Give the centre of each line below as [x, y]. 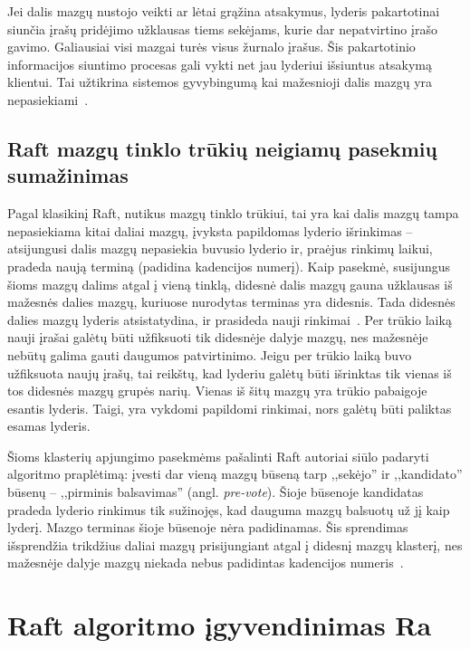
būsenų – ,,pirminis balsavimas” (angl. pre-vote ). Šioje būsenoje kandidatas [216, 492]
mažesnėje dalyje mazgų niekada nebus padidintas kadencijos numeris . [206, 563]
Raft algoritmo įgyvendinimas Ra [220, 625]
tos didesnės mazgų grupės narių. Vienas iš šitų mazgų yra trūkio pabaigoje [217, 391]
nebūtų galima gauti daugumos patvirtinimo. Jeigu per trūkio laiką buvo [210, 354]
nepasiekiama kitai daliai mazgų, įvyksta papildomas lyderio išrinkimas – [210, 230]
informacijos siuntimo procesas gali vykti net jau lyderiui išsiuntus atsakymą [220, 64]
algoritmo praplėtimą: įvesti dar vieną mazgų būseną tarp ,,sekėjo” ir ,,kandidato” [235, 474]
